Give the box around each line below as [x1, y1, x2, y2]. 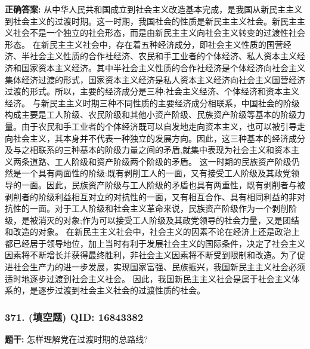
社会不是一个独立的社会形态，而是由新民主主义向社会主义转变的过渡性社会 [13, 26, 305, 39]
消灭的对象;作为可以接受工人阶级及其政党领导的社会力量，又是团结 [38, 213, 299, 226]
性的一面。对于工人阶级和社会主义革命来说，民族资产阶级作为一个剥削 [13, 202, 289, 215]
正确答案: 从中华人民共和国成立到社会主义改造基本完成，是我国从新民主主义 [5, 3, 303, 15]
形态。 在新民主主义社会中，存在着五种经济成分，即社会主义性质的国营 [5, 38, 283, 50]
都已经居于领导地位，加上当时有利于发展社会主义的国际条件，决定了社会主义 [5, 237, 305, 249]
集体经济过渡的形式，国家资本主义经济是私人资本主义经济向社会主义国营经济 [5, 73, 305, 85]
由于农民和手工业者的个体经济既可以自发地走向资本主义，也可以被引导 [21, 120, 297, 132]
